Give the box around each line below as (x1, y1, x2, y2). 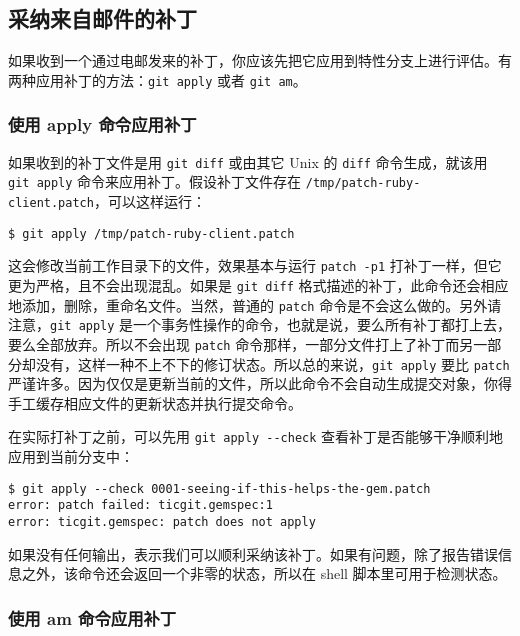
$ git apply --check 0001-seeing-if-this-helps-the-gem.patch (8, 481, 431, 496)
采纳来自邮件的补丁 (8, 3, 197, 34)
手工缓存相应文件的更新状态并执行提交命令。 (8, 392, 302, 413)
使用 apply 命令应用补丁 (8, 112, 197, 137)
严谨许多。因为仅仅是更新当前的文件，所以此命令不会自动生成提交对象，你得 (8, 373, 512, 394)
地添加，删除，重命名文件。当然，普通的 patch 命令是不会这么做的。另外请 (8, 294, 502, 315)
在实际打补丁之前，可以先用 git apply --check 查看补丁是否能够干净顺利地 (8, 426, 504, 447)
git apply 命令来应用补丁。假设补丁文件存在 (8, 171, 302, 192)
